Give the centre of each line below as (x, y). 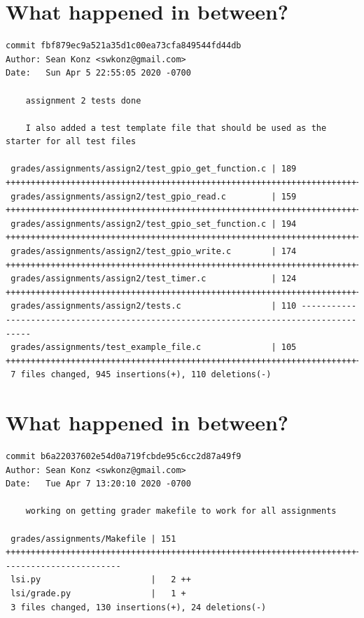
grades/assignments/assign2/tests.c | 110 (154, 306)
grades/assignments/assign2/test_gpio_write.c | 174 (154, 252)
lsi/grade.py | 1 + (98, 594)
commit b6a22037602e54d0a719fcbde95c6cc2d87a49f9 (124, 457)
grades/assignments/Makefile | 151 (93, 539)
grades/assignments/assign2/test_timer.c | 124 (154, 279)
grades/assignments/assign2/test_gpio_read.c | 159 (154, 196)
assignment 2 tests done (83, 100)
